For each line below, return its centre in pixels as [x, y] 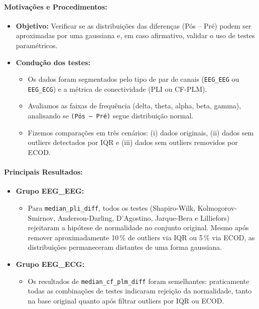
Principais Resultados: [43, 172]
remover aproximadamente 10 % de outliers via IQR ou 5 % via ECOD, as [141, 237]
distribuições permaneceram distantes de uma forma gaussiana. [125, 247]
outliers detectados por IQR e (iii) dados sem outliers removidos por [133, 142]
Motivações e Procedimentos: [56, 6]
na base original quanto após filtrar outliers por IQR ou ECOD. [126, 300]
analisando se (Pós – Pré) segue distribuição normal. [111, 116]
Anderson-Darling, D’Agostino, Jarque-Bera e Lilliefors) [144, 217]
